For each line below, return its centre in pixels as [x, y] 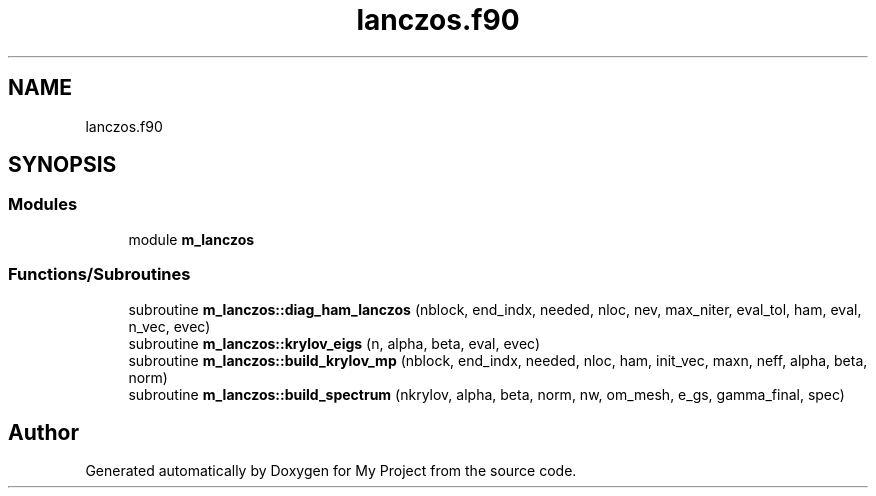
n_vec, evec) [169, 326]
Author [43, 432]
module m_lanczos [191, 239]
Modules [43, 204]
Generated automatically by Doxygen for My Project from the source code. [331, 471]
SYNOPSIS [62, 165]
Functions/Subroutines [99, 274]
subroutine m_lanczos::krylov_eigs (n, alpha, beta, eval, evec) [334, 343]
